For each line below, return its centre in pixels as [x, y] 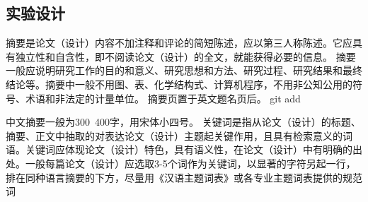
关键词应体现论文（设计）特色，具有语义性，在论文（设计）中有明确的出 [194, 149]
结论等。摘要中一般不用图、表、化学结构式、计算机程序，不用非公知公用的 [179, 84]
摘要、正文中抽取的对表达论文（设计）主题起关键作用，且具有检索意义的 [174, 135]
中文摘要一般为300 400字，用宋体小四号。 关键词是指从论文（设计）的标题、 [183, 122]
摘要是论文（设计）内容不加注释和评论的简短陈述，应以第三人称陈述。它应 [179, 43]
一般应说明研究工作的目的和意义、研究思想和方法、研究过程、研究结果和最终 [184, 70]
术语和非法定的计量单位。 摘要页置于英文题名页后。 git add [163, 98]
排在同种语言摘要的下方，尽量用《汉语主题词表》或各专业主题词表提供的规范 [184, 177]
